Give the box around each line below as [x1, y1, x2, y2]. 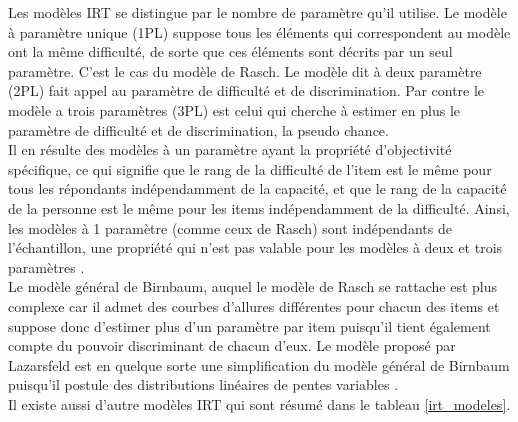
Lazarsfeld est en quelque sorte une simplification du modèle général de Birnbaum [8, 354, 510, 375]
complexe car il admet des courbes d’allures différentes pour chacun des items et [8, 295, 500, 316]
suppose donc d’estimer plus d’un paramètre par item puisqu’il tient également [8, 315, 491, 336]
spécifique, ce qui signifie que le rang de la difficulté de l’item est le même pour [8, 158, 492, 179]
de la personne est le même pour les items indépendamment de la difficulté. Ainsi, [8, 197, 510, 218]
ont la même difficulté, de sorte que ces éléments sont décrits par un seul [8, 41, 453, 62]
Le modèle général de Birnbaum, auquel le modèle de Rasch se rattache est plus [8, 276, 497, 297]
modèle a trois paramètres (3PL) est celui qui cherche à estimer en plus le [8, 99, 461, 120]
